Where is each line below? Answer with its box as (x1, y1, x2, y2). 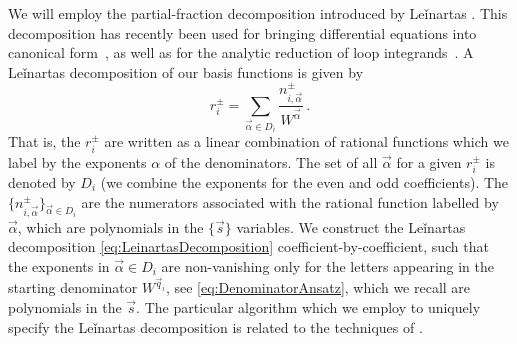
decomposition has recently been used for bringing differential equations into (8, 22, 477, 43)
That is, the (8, 131, 81, 152)
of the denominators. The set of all (164, 151, 378, 172)
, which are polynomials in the (17, 216, 204, 237)
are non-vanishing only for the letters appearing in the (161, 255, 495, 276)
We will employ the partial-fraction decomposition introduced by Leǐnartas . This (8, 3, 508, 23)
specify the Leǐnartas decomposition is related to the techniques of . (8, 316, 423, 337)
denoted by (8, 171, 76, 192)
